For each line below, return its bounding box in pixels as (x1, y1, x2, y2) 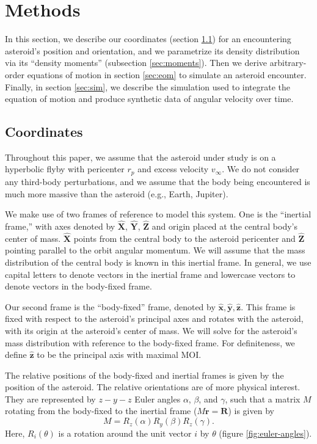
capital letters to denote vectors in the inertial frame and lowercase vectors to (5, 267, 296, 280)
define (5, 348, 27, 361)
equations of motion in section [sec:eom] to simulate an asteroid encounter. (27, 68, 307, 81)
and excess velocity (137, 162, 209, 175)
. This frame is (241, 300, 296, 313)
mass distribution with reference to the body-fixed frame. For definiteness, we (5, 336, 295, 349)
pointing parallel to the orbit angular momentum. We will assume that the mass (5, 244, 305, 257)
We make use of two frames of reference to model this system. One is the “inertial (5, 208, 312, 220)
